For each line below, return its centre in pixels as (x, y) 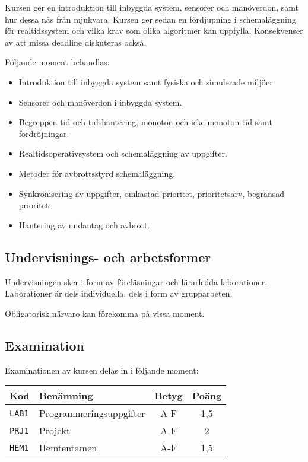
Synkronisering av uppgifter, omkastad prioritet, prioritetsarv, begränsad (151, 193)
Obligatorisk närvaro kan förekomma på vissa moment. (105, 313)
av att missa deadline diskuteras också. (76, 42)
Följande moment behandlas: (57, 62)
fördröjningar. (44, 133)
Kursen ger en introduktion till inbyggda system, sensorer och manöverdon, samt (152, 7)
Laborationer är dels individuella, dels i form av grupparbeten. (119, 293)
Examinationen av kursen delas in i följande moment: (102, 370)
